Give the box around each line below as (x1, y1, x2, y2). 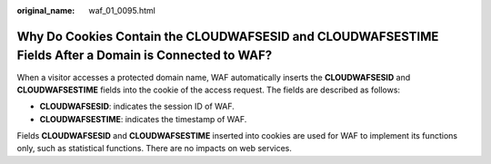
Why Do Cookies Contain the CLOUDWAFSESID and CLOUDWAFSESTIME (16, 28, 439, 44)
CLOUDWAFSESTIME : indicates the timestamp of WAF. (39, 113, 247, 124)
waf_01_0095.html (88, 5, 156, 15)
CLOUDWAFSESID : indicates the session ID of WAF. (39, 101, 235, 112)
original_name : (16, 5, 75, 15)
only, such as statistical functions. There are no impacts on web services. (16, 143, 293, 154)
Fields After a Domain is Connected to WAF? (16, 48, 273, 63)
